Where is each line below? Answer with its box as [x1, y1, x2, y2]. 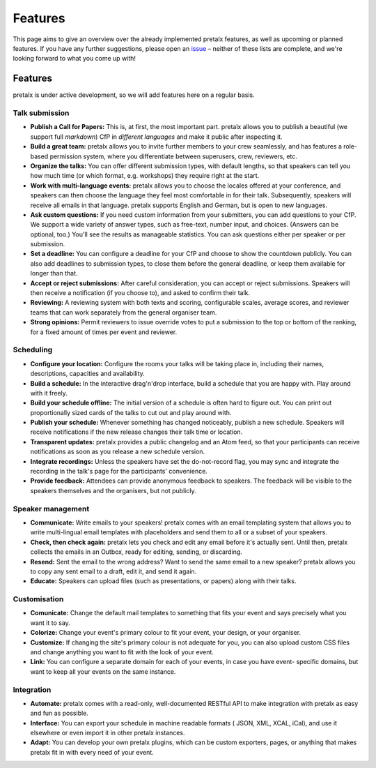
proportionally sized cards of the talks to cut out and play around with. [30, 408, 232, 416]
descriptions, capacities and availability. [30, 370, 146, 378]
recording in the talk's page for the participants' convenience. [30, 467, 208, 476]
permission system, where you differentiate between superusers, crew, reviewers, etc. [49, 152, 297, 160]
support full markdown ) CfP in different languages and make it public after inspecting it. [30, 133, 283, 141]
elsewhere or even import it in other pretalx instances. [30, 729, 185, 737]
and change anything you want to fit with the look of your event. [30, 647, 214, 656]
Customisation [13, 594, 64, 604]
